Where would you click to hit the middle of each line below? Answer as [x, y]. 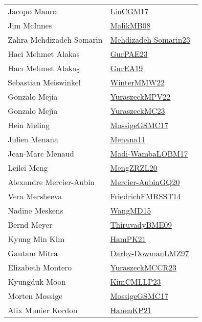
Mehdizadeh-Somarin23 [150, 40]
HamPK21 [128, 239]
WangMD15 [131, 210]
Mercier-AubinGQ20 [145, 182]
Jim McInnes [30, 25]
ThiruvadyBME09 [141, 225]
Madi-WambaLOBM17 [149, 153]
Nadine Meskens [36, 210]
